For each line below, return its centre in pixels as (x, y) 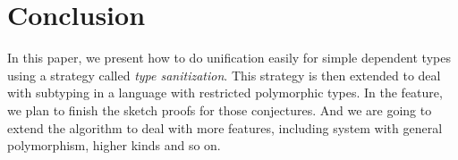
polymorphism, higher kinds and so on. (114, 145)
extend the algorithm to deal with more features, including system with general (225, 127)
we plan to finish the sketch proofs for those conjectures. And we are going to (220, 109)
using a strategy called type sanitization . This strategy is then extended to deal (224, 75)
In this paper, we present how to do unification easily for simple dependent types (229, 58)
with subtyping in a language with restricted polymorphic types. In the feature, (225, 93)
